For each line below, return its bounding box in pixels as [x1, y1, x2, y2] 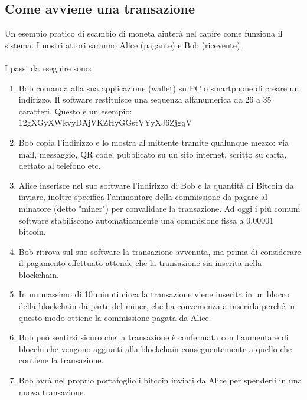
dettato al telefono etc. [18, 159, 101, 172]
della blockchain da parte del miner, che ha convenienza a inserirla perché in [18, 300, 295, 312]
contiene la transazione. [18, 354, 104, 366]
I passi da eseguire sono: [5, 61, 92, 74]
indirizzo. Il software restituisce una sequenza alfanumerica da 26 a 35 [18, 93, 272, 106]
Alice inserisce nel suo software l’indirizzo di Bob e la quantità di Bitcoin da [18, 179, 294, 191]
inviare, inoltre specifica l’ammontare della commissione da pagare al [18, 191, 267, 203]
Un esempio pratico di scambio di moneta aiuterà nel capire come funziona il [5, 27, 283, 40]
